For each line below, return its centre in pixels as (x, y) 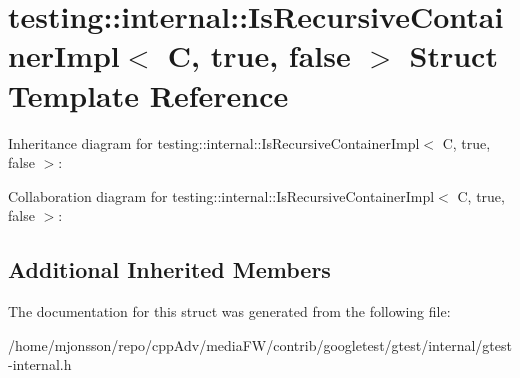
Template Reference (148, 94)
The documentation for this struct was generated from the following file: (229, 311)
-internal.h (40, 364)
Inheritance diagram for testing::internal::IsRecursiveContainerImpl (214, 142)
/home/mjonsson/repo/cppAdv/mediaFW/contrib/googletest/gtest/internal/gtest (260, 344)
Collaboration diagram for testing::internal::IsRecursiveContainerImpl (221, 195)
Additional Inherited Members (169, 269)
